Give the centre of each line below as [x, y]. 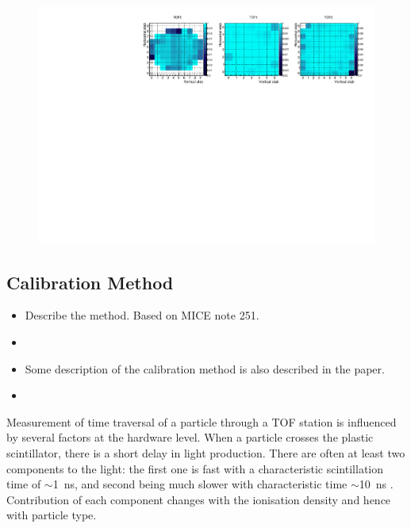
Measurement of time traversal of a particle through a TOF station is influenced [202, 421]
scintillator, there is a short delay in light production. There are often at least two [206, 453]
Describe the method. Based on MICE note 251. [142, 315]
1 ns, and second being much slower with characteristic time [200, 484]
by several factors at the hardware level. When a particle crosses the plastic [190, 437]
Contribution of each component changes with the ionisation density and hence [199, 499]
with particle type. [52, 515]
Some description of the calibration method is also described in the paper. [205, 368]
